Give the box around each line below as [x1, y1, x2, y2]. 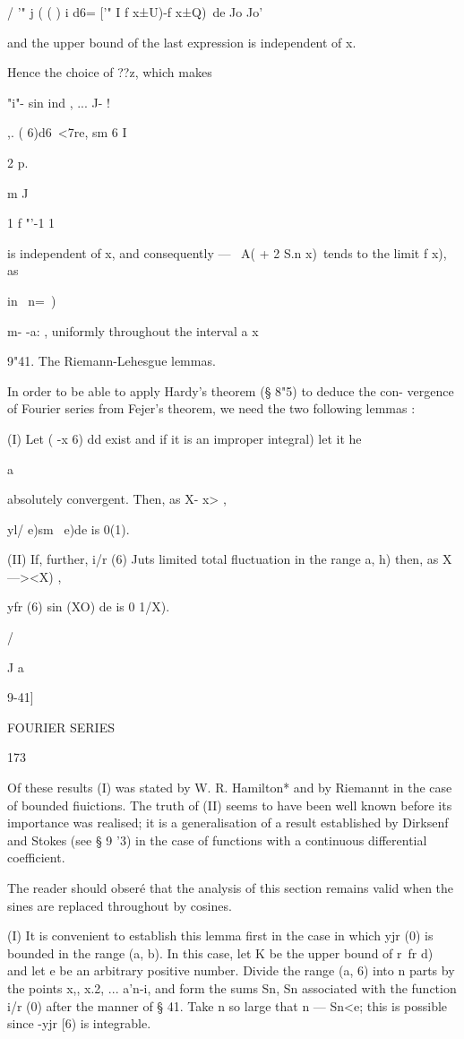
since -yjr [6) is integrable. [7, 1014, 151, 1033]
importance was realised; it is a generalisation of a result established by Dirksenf [7, 813, 449, 832]
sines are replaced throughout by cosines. [7, 896, 232, 914]
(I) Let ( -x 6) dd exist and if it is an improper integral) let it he [7, 429, 362, 447]
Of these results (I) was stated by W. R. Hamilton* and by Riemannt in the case [7, 778, 452, 797]
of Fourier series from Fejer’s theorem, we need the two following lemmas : [7, 399, 416, 418]
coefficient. [7, 848, 65, 867]
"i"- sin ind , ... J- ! [7, 92, 110, 111]
